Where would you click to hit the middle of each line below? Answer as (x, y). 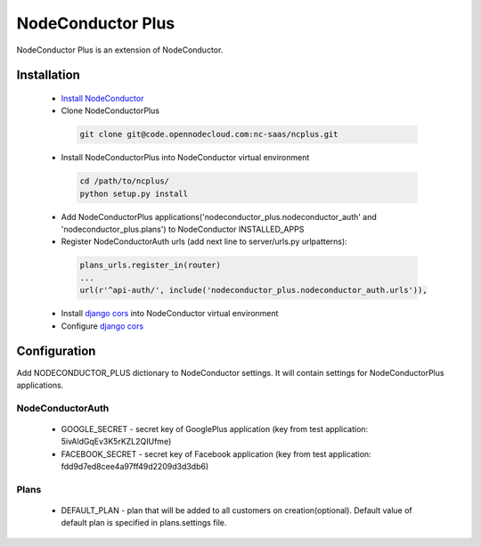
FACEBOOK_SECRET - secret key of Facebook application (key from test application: (216, 453)
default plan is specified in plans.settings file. (144, 523)
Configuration (56, 351)
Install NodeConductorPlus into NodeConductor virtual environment (185, 158)
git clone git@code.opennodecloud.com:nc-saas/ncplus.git (209, 135)
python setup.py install (134, 193)
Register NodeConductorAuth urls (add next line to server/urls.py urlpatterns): (204, 241)
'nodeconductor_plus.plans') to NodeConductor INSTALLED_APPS (183, 229)
